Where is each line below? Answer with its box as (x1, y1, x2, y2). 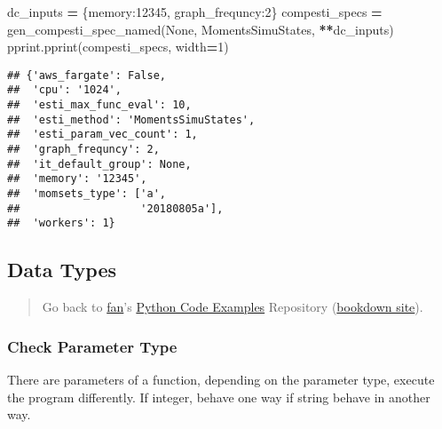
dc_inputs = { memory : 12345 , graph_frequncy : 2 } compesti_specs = (7, 3, 383, 20)
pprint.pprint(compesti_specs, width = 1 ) (7, 37, 229, 56)
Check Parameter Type (7, 335, 178, 357)
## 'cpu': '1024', (7, 83, 122, 97)
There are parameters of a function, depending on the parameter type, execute (7, 370, 435, 389)
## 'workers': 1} (7, 217, 115, 230)
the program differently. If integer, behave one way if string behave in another (7, 387, 430, 406)
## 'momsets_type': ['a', (7, 187, 166, 201)
